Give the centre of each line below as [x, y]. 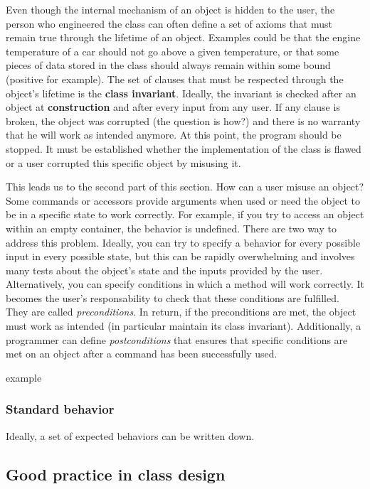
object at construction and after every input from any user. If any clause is [173, 107]
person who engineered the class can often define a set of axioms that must [169, 23]
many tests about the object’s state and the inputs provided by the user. [164, 270]
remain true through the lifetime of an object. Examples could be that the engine [183, 37]
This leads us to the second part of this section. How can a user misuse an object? [185, 187]
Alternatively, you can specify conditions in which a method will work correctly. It [185, 284]
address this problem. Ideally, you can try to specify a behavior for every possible [183, 242]
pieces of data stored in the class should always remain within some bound [168, 65]
